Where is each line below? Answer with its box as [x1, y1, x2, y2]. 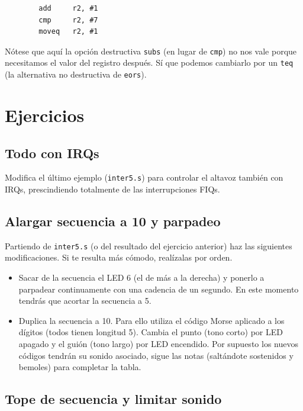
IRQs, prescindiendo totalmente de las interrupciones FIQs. [5, 182, 220, 195]
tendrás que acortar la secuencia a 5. [18, 294, 151, 307]
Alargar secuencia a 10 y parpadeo [5, 211, 221, 230]
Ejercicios [5, 102, 85, 127]
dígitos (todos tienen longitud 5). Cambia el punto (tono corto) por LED [18, 326, 283, 338]
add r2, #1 [38, 4, 98, 12]
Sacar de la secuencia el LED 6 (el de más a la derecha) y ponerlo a [18, 271, 265, 284]
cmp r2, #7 [38, 15, 98, 24]
